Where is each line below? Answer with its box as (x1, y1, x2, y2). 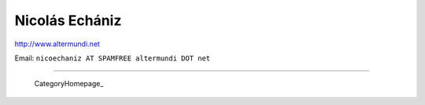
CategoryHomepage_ (34, 79, 104, 89)
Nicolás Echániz (14, 12, 122, 29)
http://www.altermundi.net (14, 39, 100, 49)
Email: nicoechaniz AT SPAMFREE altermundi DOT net (14, 53, 211, 63)
